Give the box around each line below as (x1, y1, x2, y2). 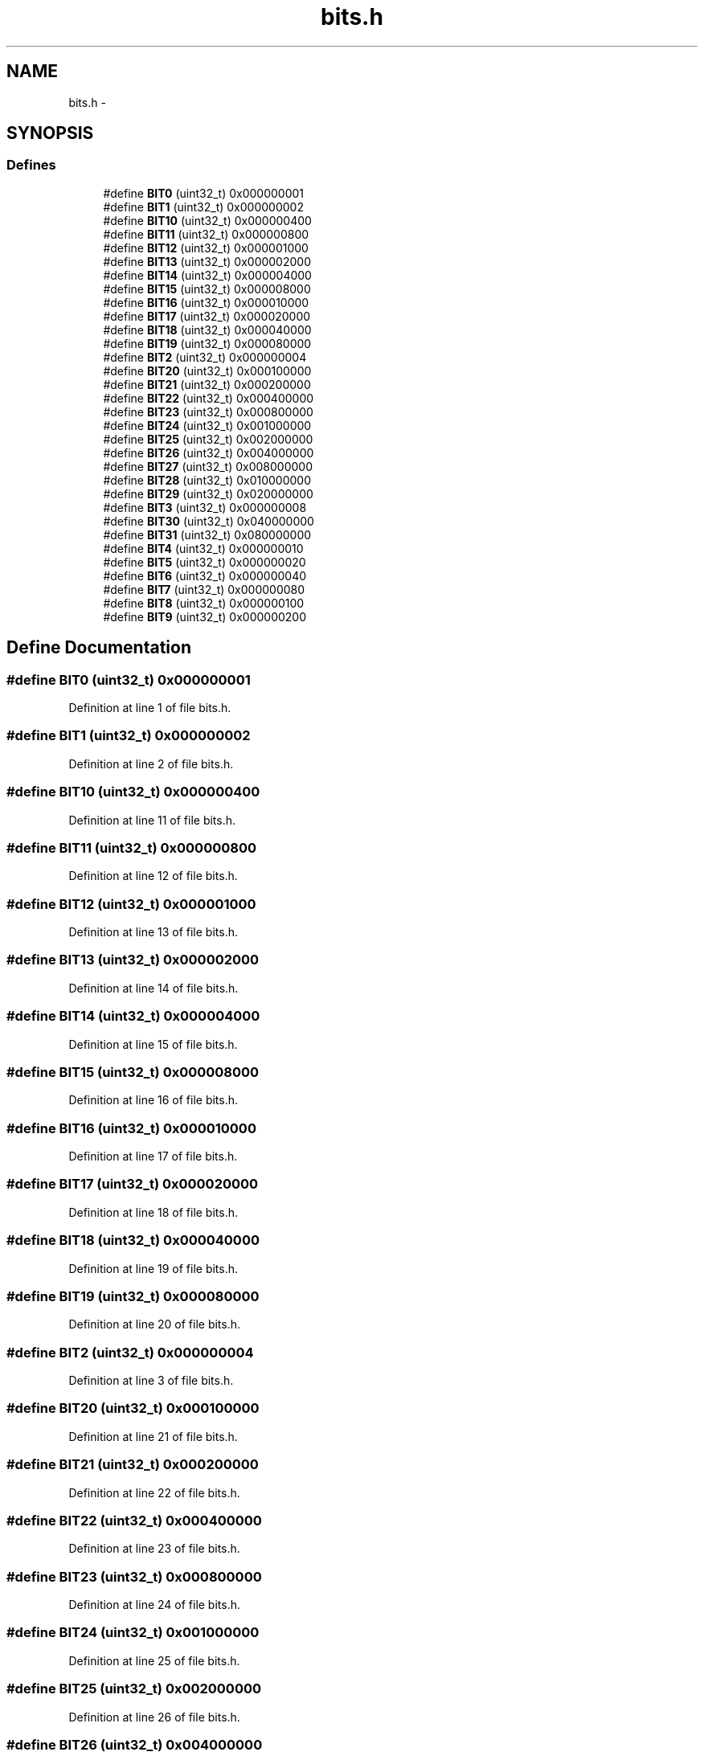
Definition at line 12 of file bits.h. (68, 869, 238, 883)
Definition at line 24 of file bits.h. (68, 1598, 241, 1612)
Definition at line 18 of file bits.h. (68, 1205, 239, 1219)
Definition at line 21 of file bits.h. (68, 1429, 238, 1443)
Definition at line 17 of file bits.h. (68, 1149, 238, 1164)
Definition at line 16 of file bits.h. (68, 1093, 239, 1107)
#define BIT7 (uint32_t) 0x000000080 (103, 582, 305, 596)
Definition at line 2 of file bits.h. (68, 756, 234, 771)
